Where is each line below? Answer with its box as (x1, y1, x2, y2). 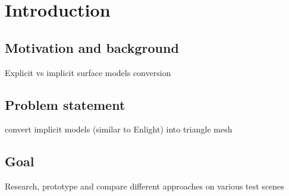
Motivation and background (5, 38, 179, 56)
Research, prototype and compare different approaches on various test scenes (5, 180, 284, 192)
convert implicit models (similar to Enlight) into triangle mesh (5, 123, 233, 135)
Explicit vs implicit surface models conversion (5, 66, 171, 78)
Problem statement (5, 95, 125, 113)
